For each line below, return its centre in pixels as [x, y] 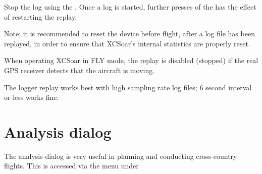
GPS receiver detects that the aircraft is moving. [80, 70]
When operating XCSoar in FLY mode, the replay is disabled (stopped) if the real [131, 60]
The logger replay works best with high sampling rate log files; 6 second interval [128, 87]
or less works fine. [32, 97]
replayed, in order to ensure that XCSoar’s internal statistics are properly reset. [127, 43]
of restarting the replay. [41, 16]
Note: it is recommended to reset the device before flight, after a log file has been [129, 34]
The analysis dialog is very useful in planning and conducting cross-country [121, 156]
